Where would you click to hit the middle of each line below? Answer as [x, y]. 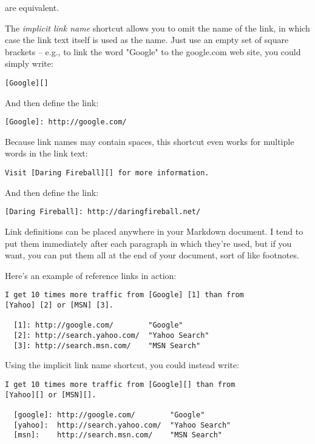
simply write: [29, 63]
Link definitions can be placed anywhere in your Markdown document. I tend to [154, 231]
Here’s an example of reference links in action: [91, 275]
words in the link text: [46, 153]
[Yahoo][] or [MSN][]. [51, 395]
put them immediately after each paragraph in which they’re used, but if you [148, 243]
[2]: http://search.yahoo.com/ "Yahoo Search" [111, 335]
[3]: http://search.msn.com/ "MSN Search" [107, 345]
